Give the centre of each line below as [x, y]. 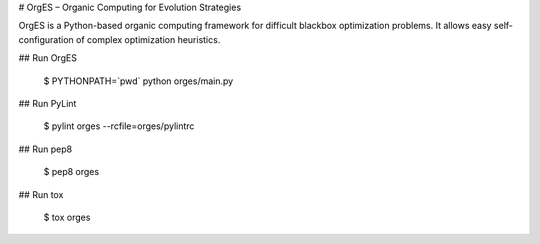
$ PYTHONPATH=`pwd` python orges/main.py [138, 81]
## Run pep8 [45, 149]
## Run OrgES [47, 58]
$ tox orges [67, 217]
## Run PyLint [47, 103]
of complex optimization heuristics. [148, 39]
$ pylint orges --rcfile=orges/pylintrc [119, 126]
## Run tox [41, 194]
